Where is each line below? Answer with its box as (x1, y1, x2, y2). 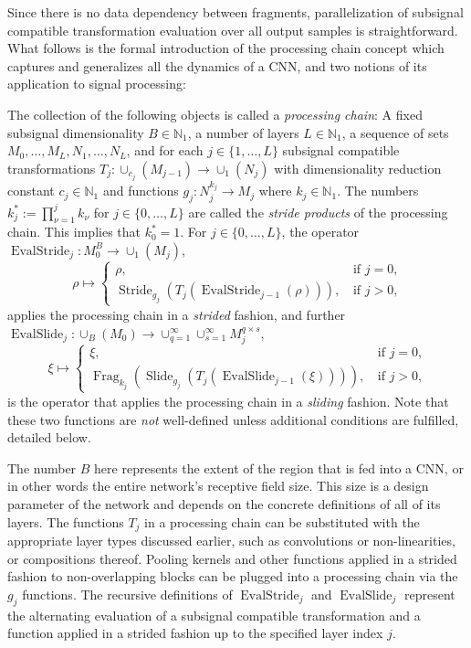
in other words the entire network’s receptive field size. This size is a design (7, 476, 429, 495)
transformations (7, 158, 96, 177)
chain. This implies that (7, 222, 141, 241)
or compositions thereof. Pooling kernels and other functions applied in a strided (7, 548, 457, 568)
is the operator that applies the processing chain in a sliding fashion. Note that (7, 391, 449, 410)
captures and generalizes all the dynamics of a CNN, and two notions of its (7, 56, 427, 75)
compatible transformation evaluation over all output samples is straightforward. (7, 20, 458, 39)
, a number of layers (187, 122, 299, 142)
